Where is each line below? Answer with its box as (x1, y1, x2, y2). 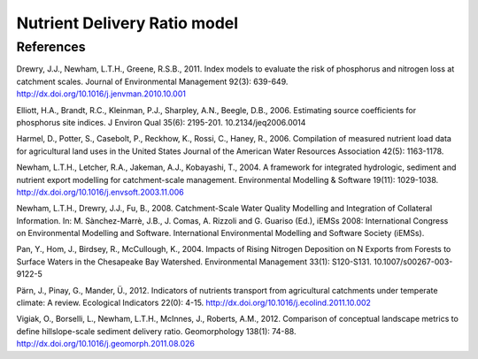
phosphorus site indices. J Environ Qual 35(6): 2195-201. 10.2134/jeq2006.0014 (16, 117, 306, 127)
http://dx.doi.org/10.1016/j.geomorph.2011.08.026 (16, 339, 195, 349)
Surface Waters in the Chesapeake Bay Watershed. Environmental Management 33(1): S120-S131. (16, 256, 372, 267)
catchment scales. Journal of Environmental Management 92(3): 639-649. (16, 76, 289, 87)
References (16, 39, 86, 55)
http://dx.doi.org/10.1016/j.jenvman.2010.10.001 (16, 88, 186, 99)
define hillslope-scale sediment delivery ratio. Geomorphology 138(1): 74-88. (16, 325, 297, 336)
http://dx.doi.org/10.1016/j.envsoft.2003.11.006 (16, 187, 185, 197)
